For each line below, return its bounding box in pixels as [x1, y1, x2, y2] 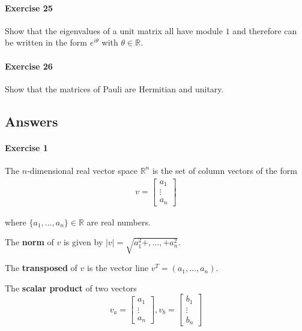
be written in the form [5, 36, 87, 49]
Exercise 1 [5, 141, 48, 154]
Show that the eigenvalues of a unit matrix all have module [5, 24, 223, 37]
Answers [5, 112, 58, 130]
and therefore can [232, 24, 297, 37]
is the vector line [87, 261, 148, 274]
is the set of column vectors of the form [152, 164, 297, 176]
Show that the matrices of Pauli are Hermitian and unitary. [5, 82, 224, 95]
